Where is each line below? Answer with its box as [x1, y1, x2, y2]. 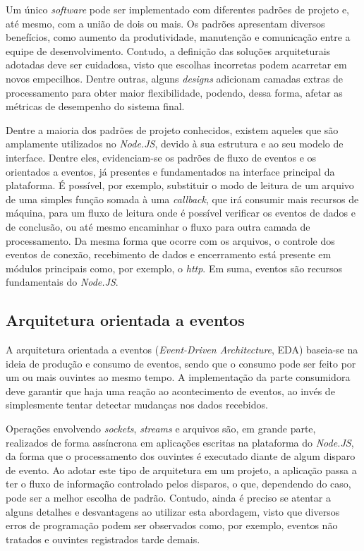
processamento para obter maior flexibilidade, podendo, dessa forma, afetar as [6, 85, 343, 99]
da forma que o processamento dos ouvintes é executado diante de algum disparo [6, 449, 356, 464]
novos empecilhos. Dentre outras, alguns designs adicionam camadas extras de [6, 71, 344, 85]
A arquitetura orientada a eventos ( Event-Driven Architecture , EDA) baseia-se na [6, 342, 358, 357]
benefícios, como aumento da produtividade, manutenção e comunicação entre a [6, 30, 351, 44]
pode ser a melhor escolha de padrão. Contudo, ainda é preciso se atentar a [6, 490, 331, 505]
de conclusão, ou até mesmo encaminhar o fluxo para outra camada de [6, 219, 310, 234]
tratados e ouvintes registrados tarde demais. [6, 531, 200, 546]
